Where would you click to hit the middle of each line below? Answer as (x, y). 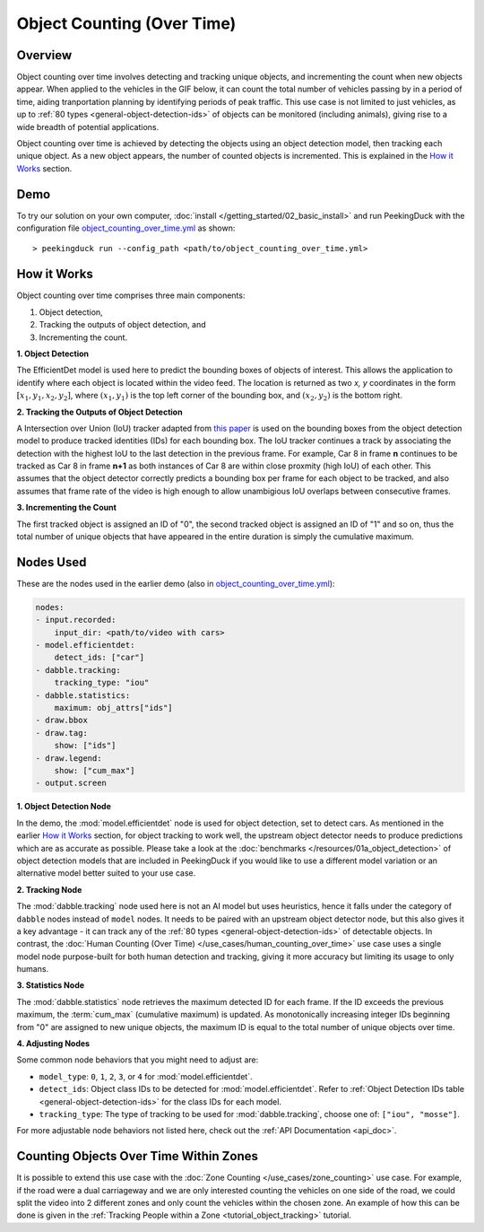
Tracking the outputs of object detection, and (122, 325)
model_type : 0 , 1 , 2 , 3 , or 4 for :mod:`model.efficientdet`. (146, 1076)
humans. (33, 969)
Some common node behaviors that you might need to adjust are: (138, 1060)
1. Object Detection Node (64, 807)
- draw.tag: (62, 733)
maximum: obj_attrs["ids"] (114, 708)
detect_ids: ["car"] (99, 658)
